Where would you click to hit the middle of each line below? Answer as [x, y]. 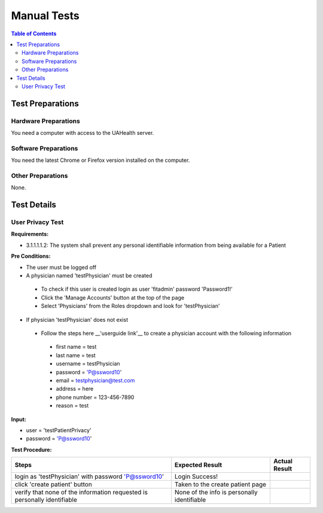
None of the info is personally [216, 493]
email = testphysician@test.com [95, 380]
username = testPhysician [88, 364]
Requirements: [30, 234]
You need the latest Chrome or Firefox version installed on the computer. [100, 160]
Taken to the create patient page [220, 484]
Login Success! [196, 476]
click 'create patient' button [53, 484]
